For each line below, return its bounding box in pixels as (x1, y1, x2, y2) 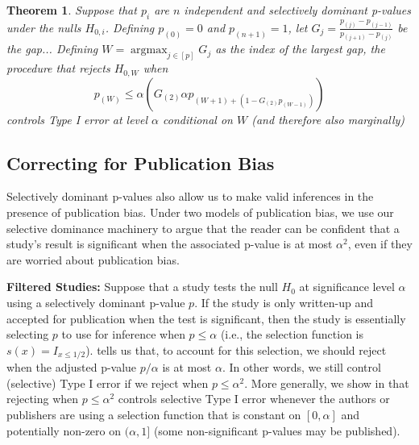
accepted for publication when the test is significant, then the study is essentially (6, 310, 406, 326)
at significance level (299, 278, 395, 295)
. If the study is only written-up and (194, 294, 374, 311)
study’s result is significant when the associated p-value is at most (6, 235, 333, 252)
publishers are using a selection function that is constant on (6, 406, 301, 423)
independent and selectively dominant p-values (184, 2, 411, 18)
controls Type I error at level (6, 110, 148, 127)
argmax (131, 44, 168, 56)
